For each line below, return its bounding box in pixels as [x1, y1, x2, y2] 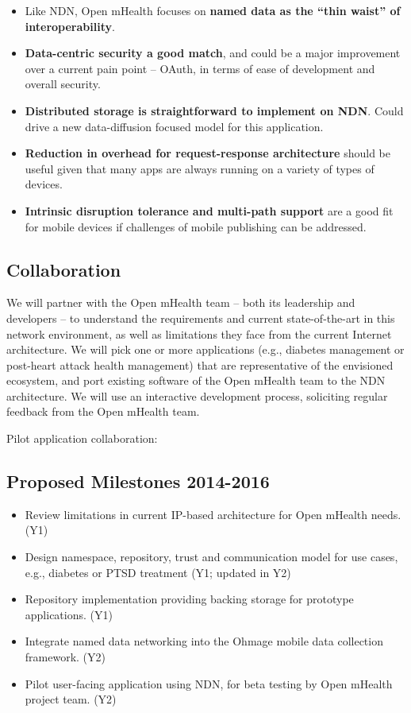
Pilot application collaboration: [6, 430, 158, 447]
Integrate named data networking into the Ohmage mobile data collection [25, 633, 383, 649]
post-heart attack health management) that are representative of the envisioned [6, 356, 394, 373]
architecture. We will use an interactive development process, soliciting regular [6, 387, 388, 404]
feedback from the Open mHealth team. [6, 403, 200, 420]
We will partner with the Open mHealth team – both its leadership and [6, 294, 355, 311]
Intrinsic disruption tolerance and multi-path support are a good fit [25, 202, 394, 219]
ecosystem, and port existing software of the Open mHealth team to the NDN [6, 372, 386, 389]
